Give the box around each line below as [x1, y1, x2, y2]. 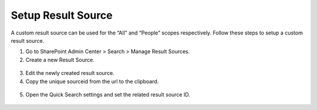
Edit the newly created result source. [25, 70, 114, 77]
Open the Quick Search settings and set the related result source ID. [25, 91, 190, 98]
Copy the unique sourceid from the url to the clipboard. [25, 78, 159, 85]
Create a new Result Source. [25, 56, 95, 63]
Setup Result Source [11, 9, 113, 22]
